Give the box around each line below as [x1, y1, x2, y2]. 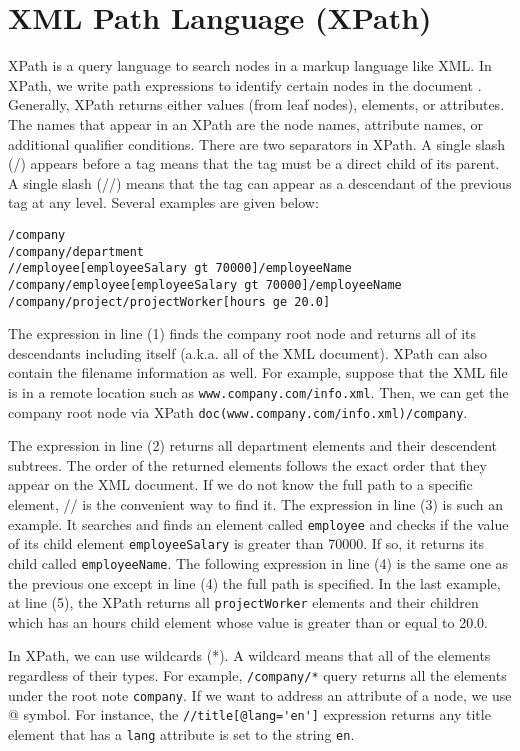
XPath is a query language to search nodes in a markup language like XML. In [8, 55, 492, 76]
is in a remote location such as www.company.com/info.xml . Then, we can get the [8, 381, 509, 402]
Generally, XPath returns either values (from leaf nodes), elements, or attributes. [8, 94, 505, 115]
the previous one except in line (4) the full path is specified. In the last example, [8, 572, 501, 593]
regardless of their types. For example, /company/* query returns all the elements [8, 665, 507, 686]
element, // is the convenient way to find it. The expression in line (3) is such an [8, 494, 504, 515]
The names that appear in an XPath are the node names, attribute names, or [8, 113, 484, 134]
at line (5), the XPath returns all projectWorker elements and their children [8, 592, 479, 613]
